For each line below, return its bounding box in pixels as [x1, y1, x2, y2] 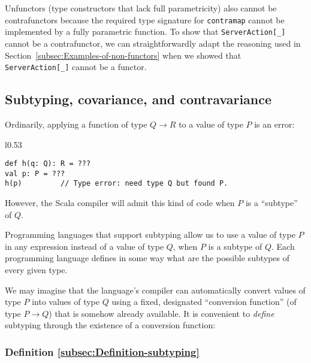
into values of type [32, 295, 100, 308]
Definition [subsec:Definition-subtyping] [5, 344, 200, 359]
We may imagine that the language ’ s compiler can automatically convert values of [5, 283, 306, 296]
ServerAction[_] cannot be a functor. [5, 60, 147, 73]
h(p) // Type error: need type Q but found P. [5, 179, 228, 188]
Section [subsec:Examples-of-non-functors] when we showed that [5, 49, 241, 61]
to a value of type [179, 117, 243, 130]
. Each [271, 240, 295, 252]
